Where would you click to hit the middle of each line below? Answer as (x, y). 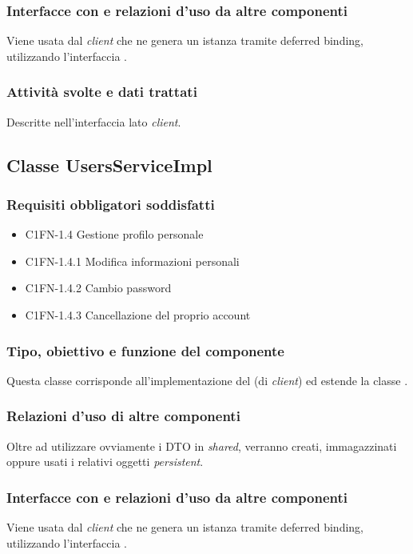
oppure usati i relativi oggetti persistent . (105, 462)
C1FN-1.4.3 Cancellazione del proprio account (138, 315)
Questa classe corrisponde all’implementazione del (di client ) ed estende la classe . (207, 380)
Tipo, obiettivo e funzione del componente (145, 350)
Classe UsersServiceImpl (109, 165)
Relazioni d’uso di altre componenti (123, 416)
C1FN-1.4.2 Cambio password (98, 288)
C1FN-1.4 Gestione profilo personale (114, 234)
